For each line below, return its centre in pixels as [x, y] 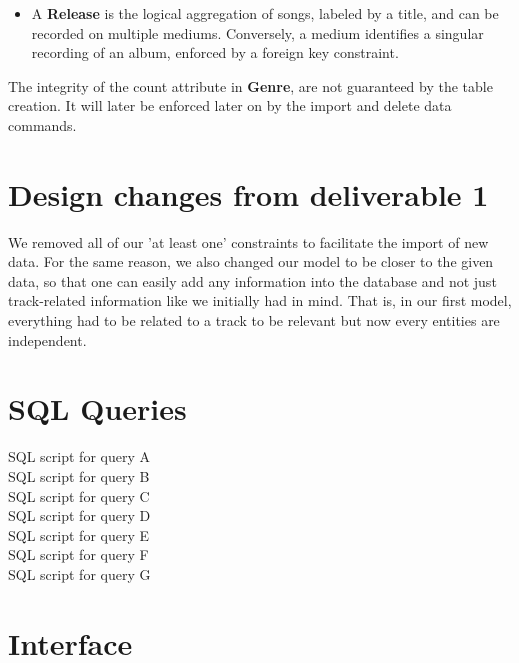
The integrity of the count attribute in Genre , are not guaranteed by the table [250, 85]
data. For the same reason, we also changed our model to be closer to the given [251, 261]
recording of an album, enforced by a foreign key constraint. [215, 52]
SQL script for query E [78, 534]
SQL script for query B [79, 475]
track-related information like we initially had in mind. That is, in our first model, [260, 300]
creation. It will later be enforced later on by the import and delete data [230, 105]
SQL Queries [97, 408]
